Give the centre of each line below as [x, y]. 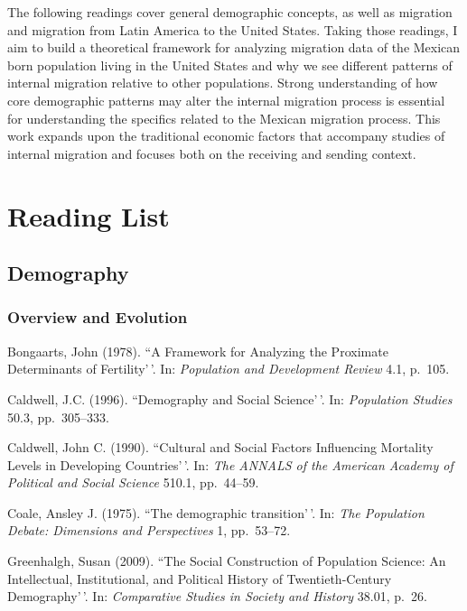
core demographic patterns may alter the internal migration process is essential [226, 100]
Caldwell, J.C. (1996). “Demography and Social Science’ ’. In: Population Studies [230, 398]
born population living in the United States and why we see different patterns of [230, 65]
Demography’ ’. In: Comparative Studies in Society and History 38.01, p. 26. [217, 596]
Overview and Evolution [98, 317]
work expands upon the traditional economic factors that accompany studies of [226, 136]
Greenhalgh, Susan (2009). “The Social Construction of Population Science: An [227, 561]
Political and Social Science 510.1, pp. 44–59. [133, 482]
